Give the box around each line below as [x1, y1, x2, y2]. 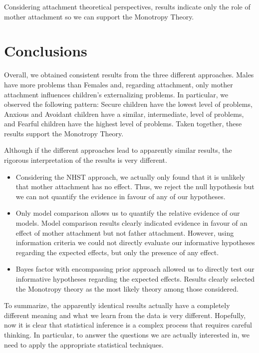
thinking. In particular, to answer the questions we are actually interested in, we [4, 329, 250, 340]
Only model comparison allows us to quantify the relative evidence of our [15, 208, 240, 218]
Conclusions [4, 40, 87, 61]
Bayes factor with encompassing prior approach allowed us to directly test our [15, 264, 255, 274]
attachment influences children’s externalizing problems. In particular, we [4, 89, 229, 99]
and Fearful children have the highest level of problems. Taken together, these [4, 118, 242, 129]
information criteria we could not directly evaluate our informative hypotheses [15, 237, 255, 248]
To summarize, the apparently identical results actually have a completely [4, 300, 230, 311]
